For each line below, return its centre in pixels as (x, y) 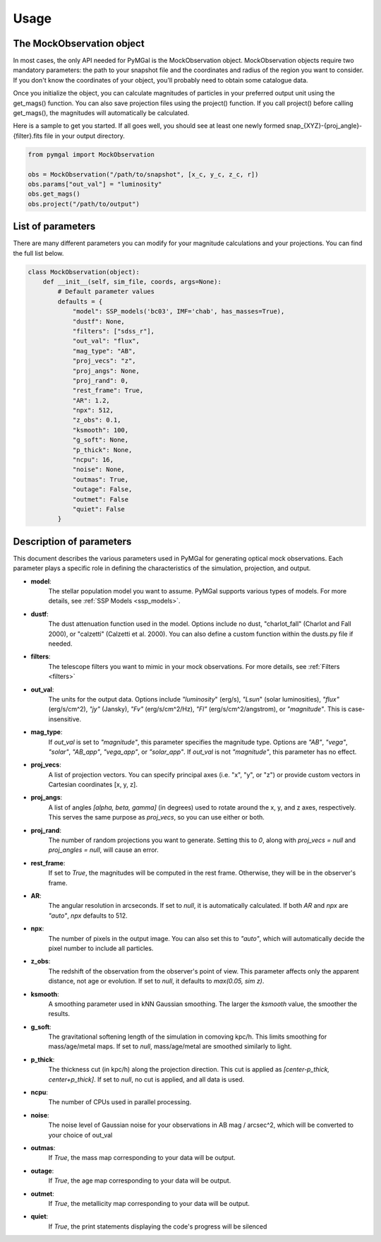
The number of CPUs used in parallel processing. (120, 1102)
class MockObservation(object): (84, 272)
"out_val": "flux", (106, 341)
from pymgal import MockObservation (91, 154)
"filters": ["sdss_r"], (114, 331)
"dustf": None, (98, 321)
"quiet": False (98, 509)
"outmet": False (101, 499)
